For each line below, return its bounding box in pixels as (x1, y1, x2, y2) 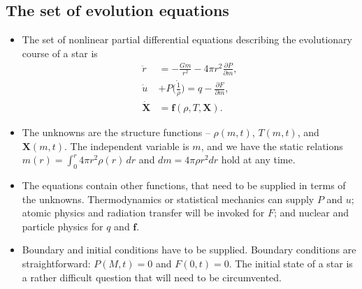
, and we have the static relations (201, 138, 343, 153)
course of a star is (22, 45, 98, 60)
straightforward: (22, 256, 91, 271)
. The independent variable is (64, 138, 189, 153)
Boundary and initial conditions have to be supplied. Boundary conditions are (22, 242, 356, 257)
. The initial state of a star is (229, 256, 353, 271)
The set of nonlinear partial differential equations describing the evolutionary (22, 32, 352, 47)
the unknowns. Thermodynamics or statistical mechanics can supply (22, 191, 314, 206)
